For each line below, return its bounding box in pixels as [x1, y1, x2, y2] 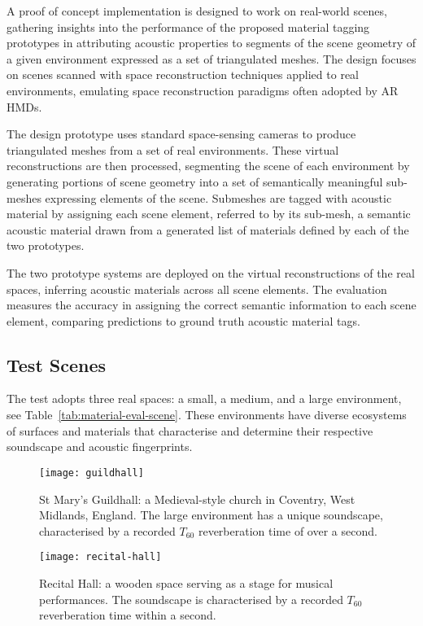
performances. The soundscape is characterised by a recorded [39, 590, 343, 607]
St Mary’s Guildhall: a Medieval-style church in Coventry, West [39, 490, 355, 507]
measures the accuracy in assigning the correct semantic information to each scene [7, 296, 416, 313]
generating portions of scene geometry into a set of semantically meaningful [7, 173, 383, 190]
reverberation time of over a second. [198, 522, 377, 539]
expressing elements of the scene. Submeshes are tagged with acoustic [45, 189, 392, 206]
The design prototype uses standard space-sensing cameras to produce [7, 125, 356, 142]
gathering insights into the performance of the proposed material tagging [7, 18, 370, 35]
